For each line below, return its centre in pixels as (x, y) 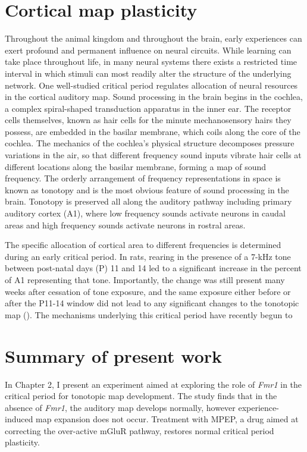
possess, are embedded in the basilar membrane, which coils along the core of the (153, 131)
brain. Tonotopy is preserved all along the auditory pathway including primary (148, 201)
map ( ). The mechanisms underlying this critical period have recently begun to (149, 314)
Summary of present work (114, 355)
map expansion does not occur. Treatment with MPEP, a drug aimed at (167, 419)
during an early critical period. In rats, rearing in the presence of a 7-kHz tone (148, 256)
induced (19, 419)
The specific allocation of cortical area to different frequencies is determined (143, 245)
